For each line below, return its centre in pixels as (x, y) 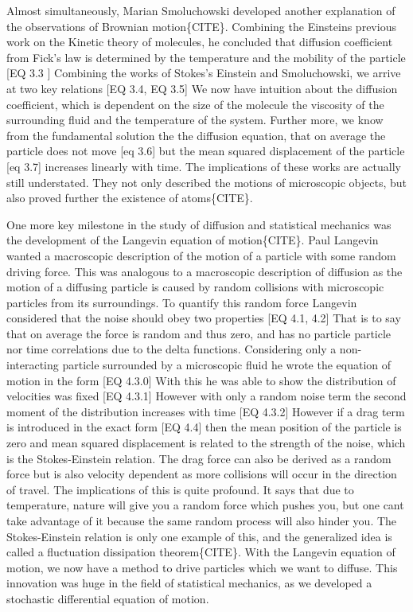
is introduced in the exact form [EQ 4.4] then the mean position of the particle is (204, 427)
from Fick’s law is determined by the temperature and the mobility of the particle (206, 57)
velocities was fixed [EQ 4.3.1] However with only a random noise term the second (206, 396)
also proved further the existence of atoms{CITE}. (130, 198)
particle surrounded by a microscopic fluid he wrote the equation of (227, 365)
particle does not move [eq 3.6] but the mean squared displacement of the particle (206, 151)
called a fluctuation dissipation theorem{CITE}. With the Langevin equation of (201, 552)
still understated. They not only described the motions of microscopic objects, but (207, 182)
